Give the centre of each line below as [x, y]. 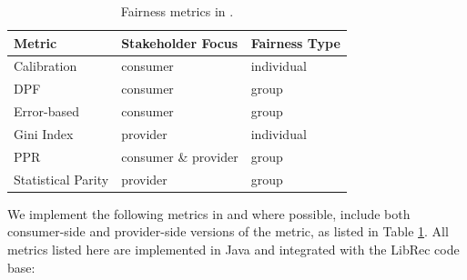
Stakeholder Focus [180, 42]
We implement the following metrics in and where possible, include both [209, 213]
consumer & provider [180, 156]
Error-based [46, 111]
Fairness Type [295, 42]
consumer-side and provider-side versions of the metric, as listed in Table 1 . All [228, 231]
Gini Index [44, 133]
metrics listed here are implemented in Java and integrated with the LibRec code [233, 249]
